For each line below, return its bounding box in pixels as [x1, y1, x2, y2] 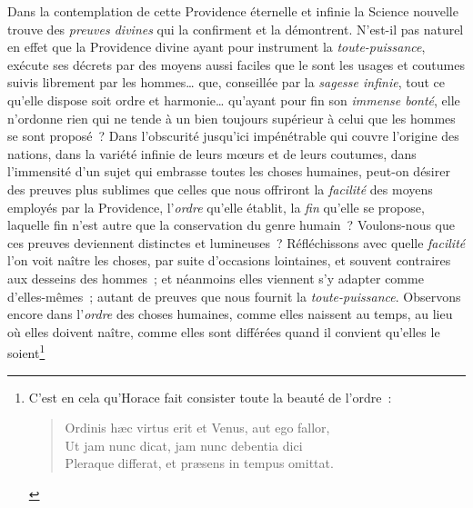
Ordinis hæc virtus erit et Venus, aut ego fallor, [65, 418, 330, 437]
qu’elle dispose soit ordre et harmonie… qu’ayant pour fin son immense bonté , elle [7, 90, 460, 109]
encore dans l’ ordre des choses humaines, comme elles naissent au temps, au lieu [7, 304, 453, 324]
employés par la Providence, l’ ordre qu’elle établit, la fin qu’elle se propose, [7, 197, 425, 216]
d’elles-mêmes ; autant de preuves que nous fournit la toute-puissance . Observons [7, 286, 461, 305]
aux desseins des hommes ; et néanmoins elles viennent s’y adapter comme [7, 268, 424, 287]
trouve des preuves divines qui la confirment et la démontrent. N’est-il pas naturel [7, 19, 464, 38]
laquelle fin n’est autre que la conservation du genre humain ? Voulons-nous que [7, 215, 455, 234]
